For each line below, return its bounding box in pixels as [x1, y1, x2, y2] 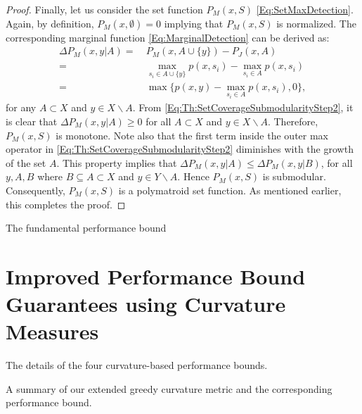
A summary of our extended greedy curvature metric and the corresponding [6, 381, 332, 396]
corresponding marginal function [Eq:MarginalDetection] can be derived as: [6, 30, 330, 44]
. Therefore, [267, 113, 318, 128]
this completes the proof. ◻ [6, 196, 126, 211]
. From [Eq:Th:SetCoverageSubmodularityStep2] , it [132, 100, 354, 115]
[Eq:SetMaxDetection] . [256, 2, 354, 16]
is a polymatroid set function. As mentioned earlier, [118, 182, 342, 197]
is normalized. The [276, 15, 356, 30]
